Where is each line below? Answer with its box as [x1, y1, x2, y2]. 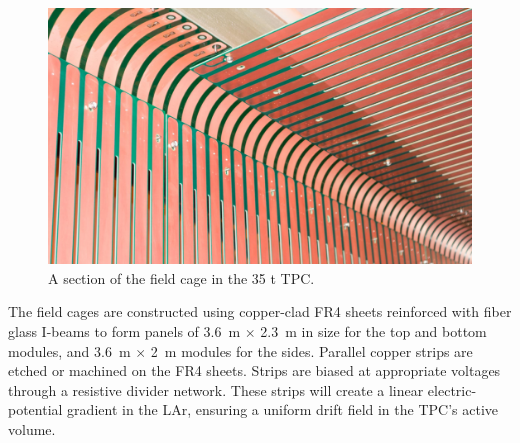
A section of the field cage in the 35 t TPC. [48, 267, 315, 288]
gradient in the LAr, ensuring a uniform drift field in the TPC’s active [67, 399, 499, 420]
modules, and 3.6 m [8, 340, 131, 361]
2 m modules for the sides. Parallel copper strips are [150, 340, 473, 361]
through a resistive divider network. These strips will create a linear [8, 379, 424, 400]
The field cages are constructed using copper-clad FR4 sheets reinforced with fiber [8, 301, 512, 322]
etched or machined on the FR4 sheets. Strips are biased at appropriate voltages [8, 360, 501, 381]
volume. [8, 419, 56, 440]
